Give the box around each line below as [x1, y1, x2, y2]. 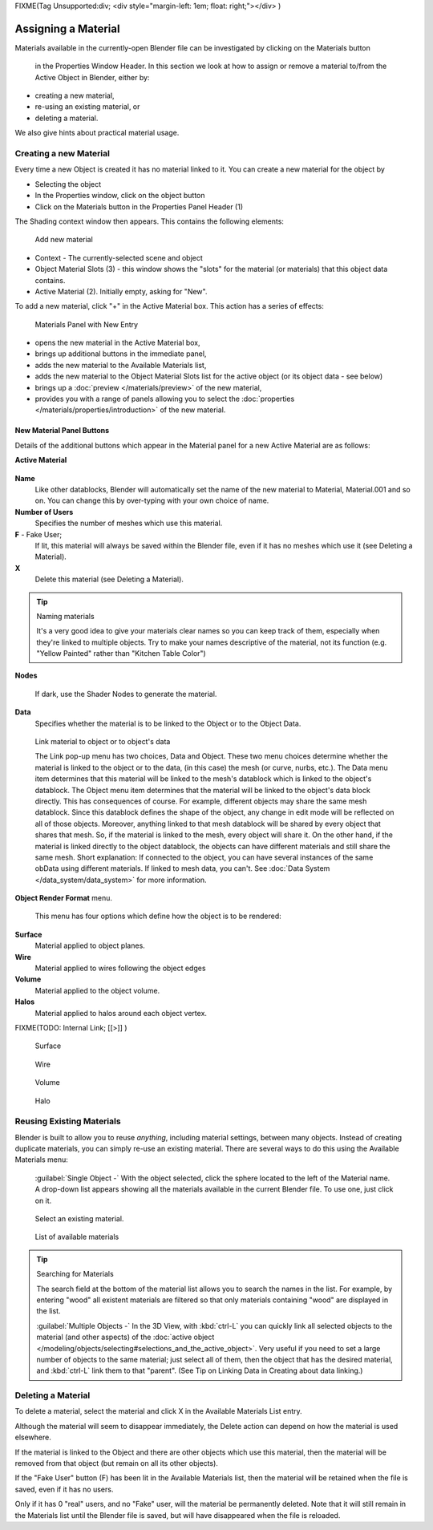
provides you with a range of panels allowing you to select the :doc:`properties [34, 394, 295, 404]
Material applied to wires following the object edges [34, 963, 206, 973]
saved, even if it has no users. [14, 1484, 114, 1494]
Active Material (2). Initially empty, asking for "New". [34, 286, 208, 296]
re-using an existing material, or [34, 102, 140, 111]
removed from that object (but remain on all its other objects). [14, 1459, 218, 1468]
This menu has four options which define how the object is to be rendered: [34, 911, 281, 921]
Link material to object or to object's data [34, 737, 171, 747]
